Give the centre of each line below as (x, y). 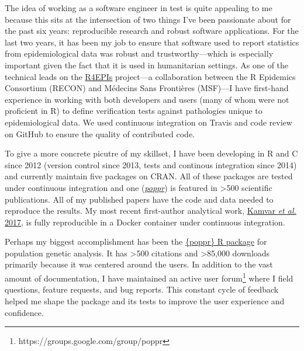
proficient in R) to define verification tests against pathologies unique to (134, 111)
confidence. (24, 312)
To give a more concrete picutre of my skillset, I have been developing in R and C (151, 153)
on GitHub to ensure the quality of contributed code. (100, 133)
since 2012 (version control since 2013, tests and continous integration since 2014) (151, 164)
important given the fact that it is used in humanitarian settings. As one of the (147, 65)
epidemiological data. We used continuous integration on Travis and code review (148, 122)
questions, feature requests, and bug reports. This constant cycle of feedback (142, 289)
